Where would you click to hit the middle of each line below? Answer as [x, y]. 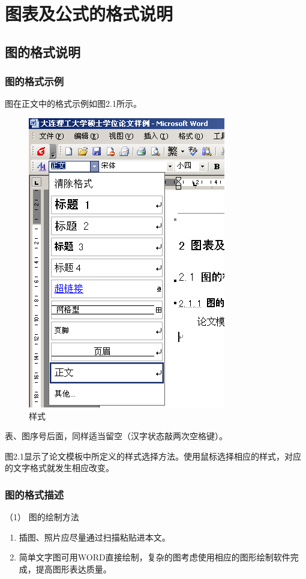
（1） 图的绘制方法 [42, 517]
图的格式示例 [34, 81]
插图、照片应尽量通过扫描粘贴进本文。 [94, 537]
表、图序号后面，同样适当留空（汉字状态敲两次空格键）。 [116, 436]
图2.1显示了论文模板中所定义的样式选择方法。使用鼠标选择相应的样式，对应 [153, 456]
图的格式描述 [34, 494]
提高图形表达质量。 [73, 568]
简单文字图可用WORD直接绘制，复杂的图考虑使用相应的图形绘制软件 [154, 557]
